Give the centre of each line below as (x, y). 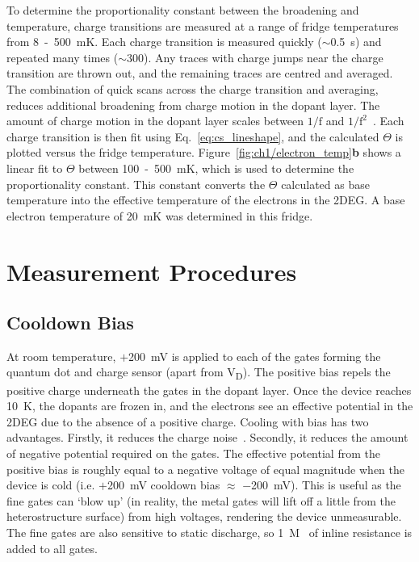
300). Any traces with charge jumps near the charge (255, 57)
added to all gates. (52, 548)
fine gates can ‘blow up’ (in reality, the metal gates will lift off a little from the (201, 500)
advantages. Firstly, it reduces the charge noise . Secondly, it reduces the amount (207, 437)
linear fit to (35, 168)
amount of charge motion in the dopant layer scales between (155, 121)
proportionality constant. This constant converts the (136, 184)
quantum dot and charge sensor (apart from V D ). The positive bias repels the (199, 373)
